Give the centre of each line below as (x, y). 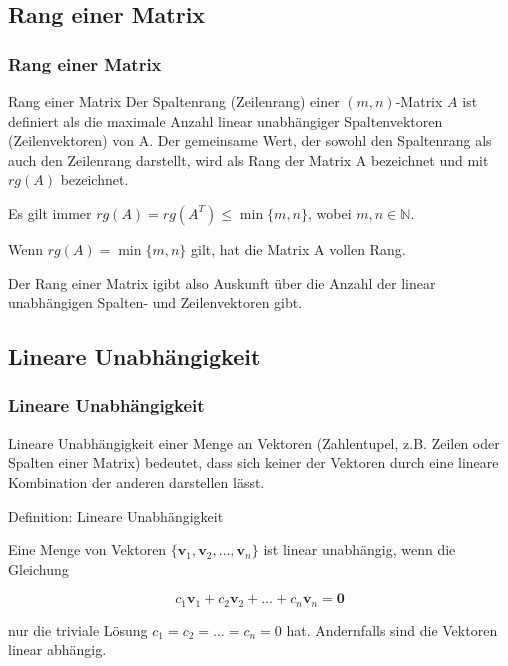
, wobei (330, 212)
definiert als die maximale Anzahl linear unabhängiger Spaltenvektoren (225, 120)
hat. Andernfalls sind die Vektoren (392, 629)
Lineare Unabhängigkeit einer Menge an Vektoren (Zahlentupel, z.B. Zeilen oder (254, 442)
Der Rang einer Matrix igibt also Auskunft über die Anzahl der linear (222, 282)
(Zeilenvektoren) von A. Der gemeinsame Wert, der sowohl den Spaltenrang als (250, 140)
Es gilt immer (50, 212)
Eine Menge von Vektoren (87, 549)
